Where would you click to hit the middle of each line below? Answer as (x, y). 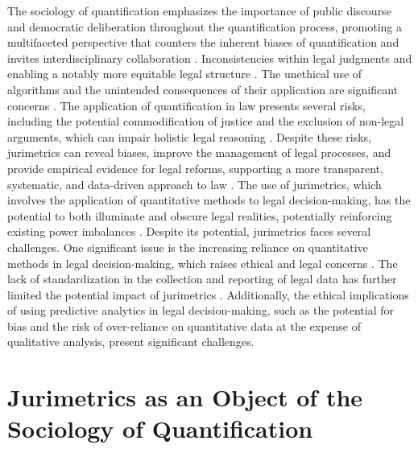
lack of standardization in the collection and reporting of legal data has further (202, 279)
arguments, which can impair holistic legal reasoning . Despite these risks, (189, 136)
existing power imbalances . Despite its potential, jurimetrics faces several (189, 231)
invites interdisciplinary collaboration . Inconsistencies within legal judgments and (210, 58)
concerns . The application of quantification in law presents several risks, (186, 105)
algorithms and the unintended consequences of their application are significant (203, 89)
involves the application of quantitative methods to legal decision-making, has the (209, 200)
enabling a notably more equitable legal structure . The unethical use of (185, 74)
